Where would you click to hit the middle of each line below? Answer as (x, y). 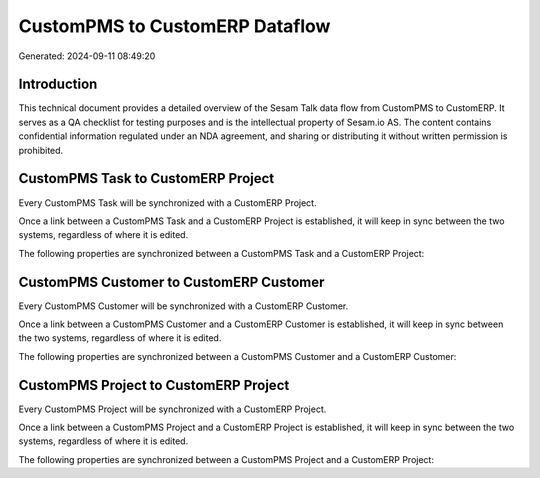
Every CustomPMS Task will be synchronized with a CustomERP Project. (167, 202)
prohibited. (41, 150)
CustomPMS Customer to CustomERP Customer (171, 281)
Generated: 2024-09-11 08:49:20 (87, 56)
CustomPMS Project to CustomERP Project (154, 385)
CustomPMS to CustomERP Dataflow (174, 26)
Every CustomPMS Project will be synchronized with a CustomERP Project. (172, 409)
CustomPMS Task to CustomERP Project (146, 178)
